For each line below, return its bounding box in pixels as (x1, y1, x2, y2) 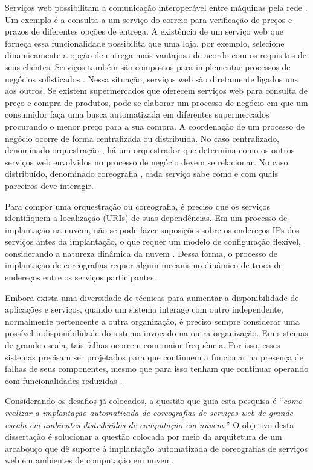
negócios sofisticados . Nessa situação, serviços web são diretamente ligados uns (5, 72, 298, 85)
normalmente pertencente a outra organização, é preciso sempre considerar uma (5, 314, 300, 327)
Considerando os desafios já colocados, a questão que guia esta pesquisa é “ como (5, 394, 303, 407)
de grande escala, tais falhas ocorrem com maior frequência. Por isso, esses (5, 339, 280, 351)
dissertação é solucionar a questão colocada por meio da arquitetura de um (5, 430, 282, 443)
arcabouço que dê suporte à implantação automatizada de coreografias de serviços (5, 442, 308, 454)
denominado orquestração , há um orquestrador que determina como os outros (5, 144, 295, 156)
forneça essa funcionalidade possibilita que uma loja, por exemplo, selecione (5, 36, 285, 49)
